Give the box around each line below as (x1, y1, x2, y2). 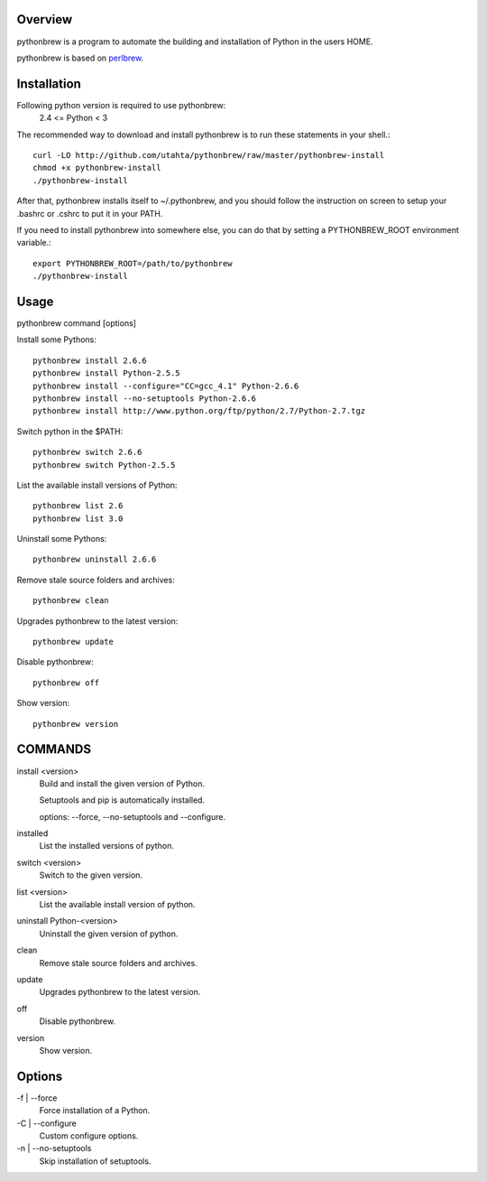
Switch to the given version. (39, 869, 143, 880)
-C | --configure (16, 1118, 77, 1129)
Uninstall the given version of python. (39, 928, 179, 939)
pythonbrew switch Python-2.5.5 (32, 460, 176, 470)
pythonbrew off (32, 677, 100, 688)
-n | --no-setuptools (16, 1143, 92, 1154)
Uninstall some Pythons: (16, 534, 107, 544)
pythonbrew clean (32, 596, 109, 606)
